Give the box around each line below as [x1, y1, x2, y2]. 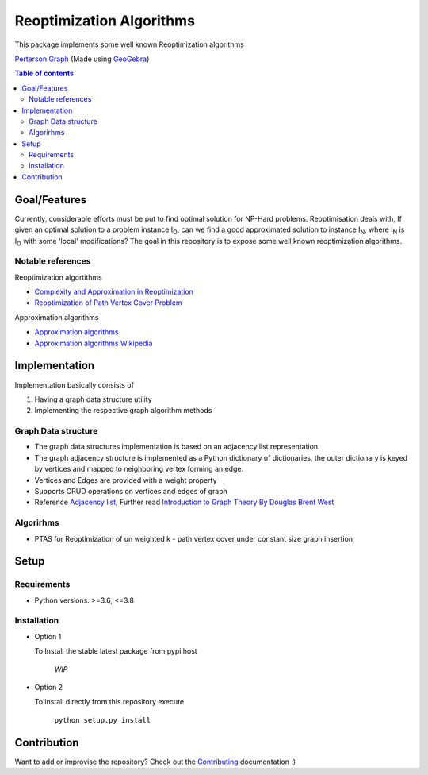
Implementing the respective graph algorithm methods [34, 406, 212, 415]
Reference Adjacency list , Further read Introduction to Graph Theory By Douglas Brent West [34, 497, 334, 507]
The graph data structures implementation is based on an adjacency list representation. [34, 441, 320, 452]
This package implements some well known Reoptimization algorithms [14, 40, 245, 49]
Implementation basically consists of [14, 380, 135, 389]
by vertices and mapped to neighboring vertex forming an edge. [34, 465, 244, 474]
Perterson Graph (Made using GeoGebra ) [14, 54, 150, 64]
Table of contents [14, 68, 75, 79]
